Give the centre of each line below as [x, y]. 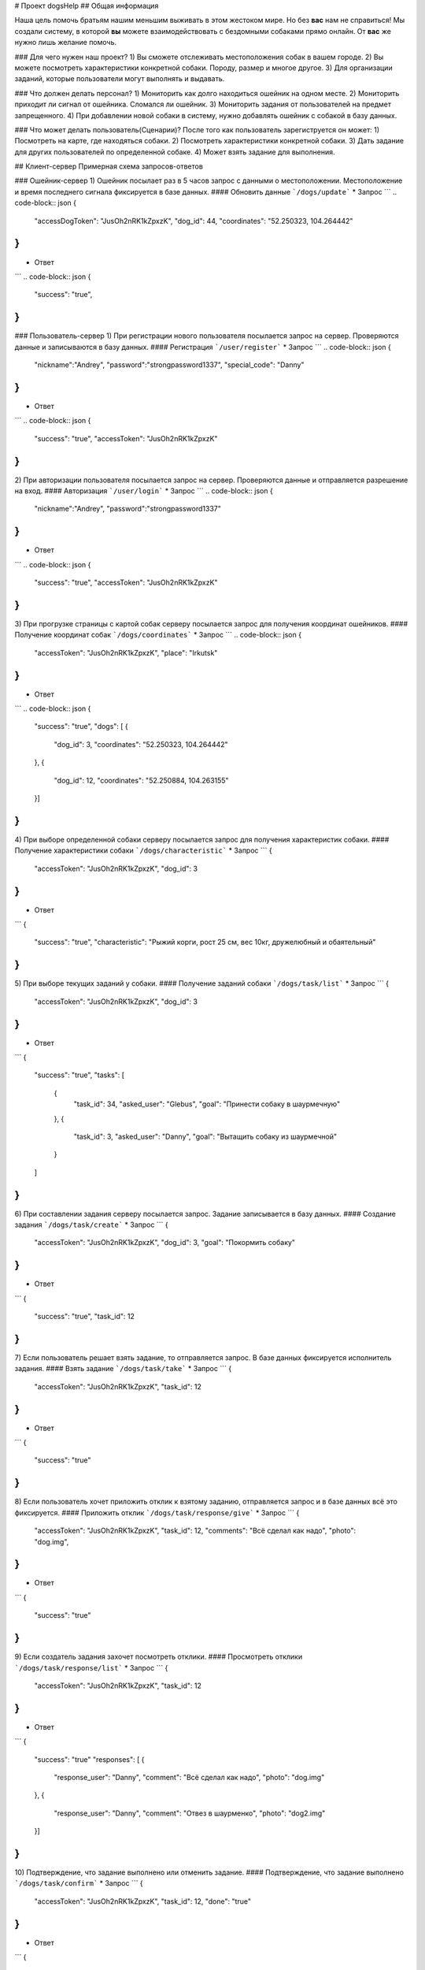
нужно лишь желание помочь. [66, 43]
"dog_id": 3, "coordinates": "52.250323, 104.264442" [141, 744]
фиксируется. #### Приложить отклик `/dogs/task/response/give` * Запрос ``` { [157, 1512]
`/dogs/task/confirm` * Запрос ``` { [79, 1883]
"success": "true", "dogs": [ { [81, 727]
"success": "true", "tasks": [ [79, 1075]
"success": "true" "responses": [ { [89, 1759]
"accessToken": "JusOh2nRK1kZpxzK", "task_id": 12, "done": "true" [143, 1901]
